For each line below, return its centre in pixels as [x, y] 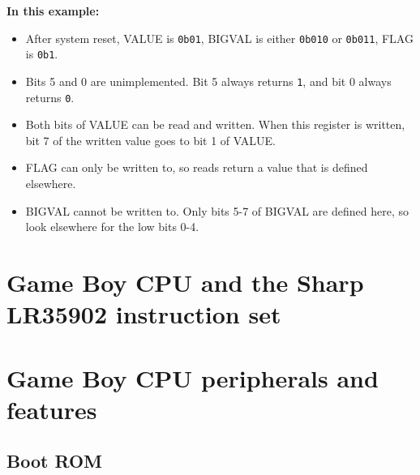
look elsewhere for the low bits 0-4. [112, 227]
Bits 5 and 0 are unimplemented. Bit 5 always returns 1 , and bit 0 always [208, 81]
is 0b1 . [42, 54]
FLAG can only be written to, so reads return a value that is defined [197, 167]
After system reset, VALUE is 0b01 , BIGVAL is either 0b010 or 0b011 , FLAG [219, 38]
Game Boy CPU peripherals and [193, 377]
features [52, 409]
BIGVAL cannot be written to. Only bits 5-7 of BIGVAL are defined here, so [217, 210]
